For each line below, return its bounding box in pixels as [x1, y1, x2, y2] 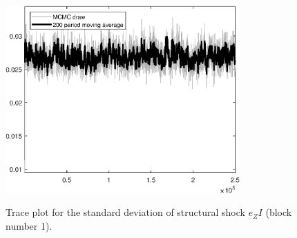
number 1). [6, 218, 52, 232]
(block [265, 205, 292, 219]
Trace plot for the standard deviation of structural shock [6, 205, 245, 219]
